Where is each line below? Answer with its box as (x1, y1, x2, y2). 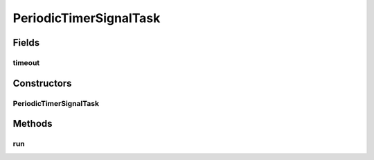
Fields (12, 37, 40, 48)
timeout (12, 57, 40, 67)
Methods (12, 118, 53, 130)
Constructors (12, 77, 72, 89)
